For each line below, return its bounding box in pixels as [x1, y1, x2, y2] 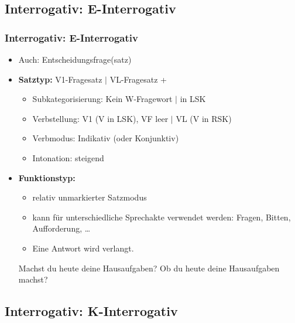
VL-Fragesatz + [109, 73, 167, 85]
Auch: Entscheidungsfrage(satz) [18, 53, 132, 65]
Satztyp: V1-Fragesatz [18, 73, 102, 85]
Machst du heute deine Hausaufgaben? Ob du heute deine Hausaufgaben [18, 261, 280, 274]
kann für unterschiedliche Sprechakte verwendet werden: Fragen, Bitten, [32, 210, 291, 223]
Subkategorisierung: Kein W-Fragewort [32, 93, 173, 105]
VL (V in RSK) [176, 112, 232, 124]
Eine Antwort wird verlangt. [32, 242, 134, 254]
